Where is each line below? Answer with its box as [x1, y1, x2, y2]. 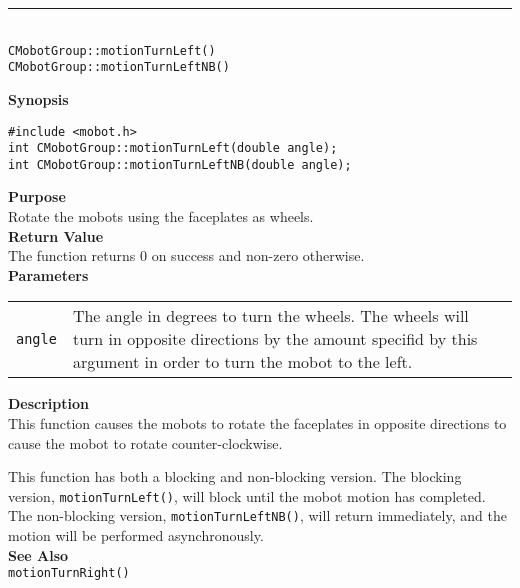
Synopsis [8, 88, 69, 109]
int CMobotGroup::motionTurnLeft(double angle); [8, 141, 338, 156]
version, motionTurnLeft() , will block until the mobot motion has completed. [8, 485, 486, 506]
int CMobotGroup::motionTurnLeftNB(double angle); [8, 157, 352, 172]
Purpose [8, 186, 66, 207]
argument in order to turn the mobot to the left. [72, 350, 413, 374]
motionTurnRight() [8, 566, 130, 581]
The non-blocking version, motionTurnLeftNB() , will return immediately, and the [8, 505, 507, 526]
